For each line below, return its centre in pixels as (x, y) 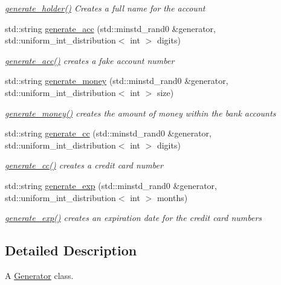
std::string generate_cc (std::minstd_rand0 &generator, (108, 133)
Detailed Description (71, 250)
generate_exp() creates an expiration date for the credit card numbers (134, 218)
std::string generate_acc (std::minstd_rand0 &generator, (111, 28)
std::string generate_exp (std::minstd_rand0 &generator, (111, 185)
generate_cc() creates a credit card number (84, 165)
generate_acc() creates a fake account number (90, 60)
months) (172, 197)
